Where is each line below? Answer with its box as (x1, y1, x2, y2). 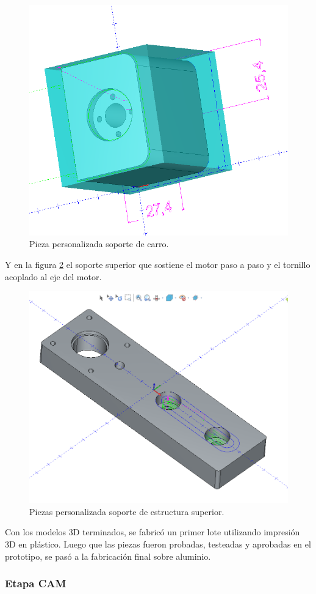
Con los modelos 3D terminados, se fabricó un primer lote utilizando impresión (5, 525, 300, 538)
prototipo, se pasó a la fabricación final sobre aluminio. (5, 549, 211, 562)
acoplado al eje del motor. (5, 270, 102, 283)
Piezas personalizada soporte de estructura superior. (29, 505, 224, 518)
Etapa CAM (5, 576, 66, 591)
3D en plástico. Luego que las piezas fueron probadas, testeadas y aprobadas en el (5, 538, 311, 551)
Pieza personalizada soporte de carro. (29, 237, 169, 250)
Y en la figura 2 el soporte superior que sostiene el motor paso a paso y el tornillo (5, 258, 311, 270)
